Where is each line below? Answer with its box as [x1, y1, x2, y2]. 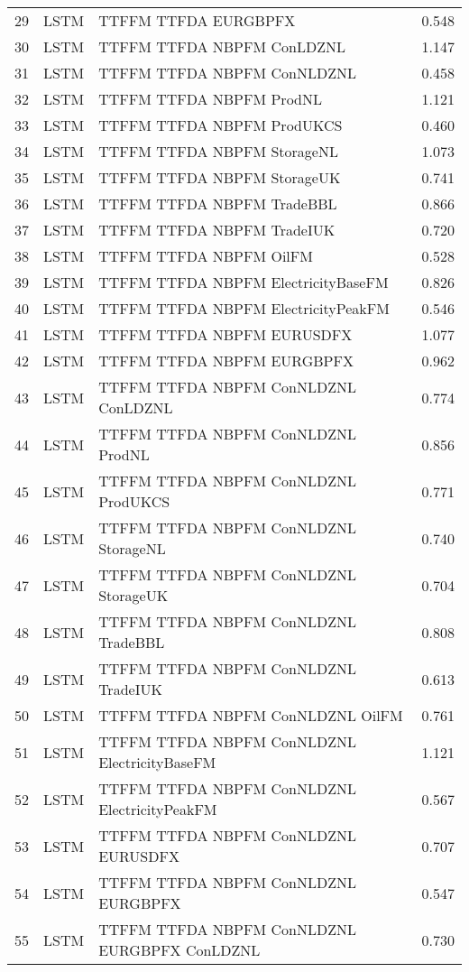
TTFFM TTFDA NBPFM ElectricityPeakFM [98, 298, 390, 319]
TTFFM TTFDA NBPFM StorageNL [98, 141, 338, 162]
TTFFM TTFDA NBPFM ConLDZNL [98, 36, 345, 57]
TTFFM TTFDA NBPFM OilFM [98, 245, 313, 266]
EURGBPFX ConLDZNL [98, 940, 261, 960]
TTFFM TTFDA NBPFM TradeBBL [98, 193, 337, 214]
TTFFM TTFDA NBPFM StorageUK [98, 167, 341, 188]
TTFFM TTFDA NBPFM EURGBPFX [98, 350, 354, 371]
